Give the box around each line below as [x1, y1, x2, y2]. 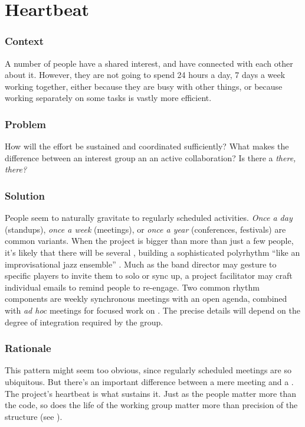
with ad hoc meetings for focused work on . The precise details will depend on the [5, 304, 300, 316]
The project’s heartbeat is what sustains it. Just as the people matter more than [5, 387, 296, 399]
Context [5, 34, 44, 48]
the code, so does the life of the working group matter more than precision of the [5, 399, 298, 411]
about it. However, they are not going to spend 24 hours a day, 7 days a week [5, 69, 286, 81]
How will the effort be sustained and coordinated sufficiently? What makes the [5, 140, 289, 152]
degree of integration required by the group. [5, 315, 163, 328]
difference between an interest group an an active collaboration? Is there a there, [5, 151, 296, 164]
